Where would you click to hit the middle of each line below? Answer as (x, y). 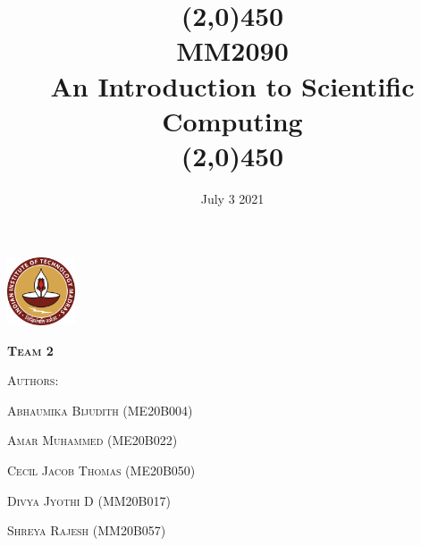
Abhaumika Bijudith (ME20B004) (100, 410)
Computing (232, 120)
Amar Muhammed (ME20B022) (93, 440)
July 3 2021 (232, 198)
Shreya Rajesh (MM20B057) (87, 530)
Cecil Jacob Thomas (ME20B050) (101, 470)
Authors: (33, 380)
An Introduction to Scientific (232, 85)
